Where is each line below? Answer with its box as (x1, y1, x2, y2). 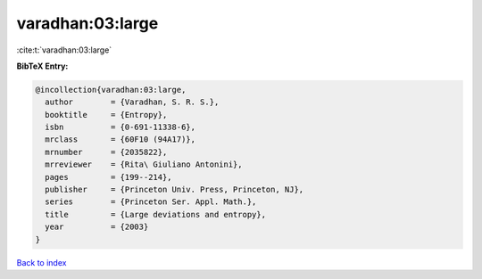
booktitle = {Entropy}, (45, 110, 168, 119)
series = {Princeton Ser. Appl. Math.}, (45, 197, 257, 207)
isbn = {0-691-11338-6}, (45, 122, 196, 133)
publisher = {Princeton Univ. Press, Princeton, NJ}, (45, 185, 304, 195)
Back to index (16, 257, 67, 267)
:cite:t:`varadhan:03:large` (16, 45, 112, 55)
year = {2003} (45, 222, 149, 232)
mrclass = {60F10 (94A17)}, (45, 135, 196, 144)
